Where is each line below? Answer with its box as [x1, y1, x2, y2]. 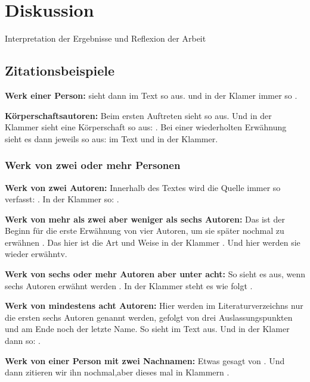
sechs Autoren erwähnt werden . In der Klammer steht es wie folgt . [5, 279, 253, 292]
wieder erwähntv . [5, 248, 67, 260]
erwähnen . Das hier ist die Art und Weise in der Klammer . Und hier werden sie [5, 236, 300, 248]
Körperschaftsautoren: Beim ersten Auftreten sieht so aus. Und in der [5, 109, 272, 121]
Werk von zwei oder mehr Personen [5, 158, 181, 173]
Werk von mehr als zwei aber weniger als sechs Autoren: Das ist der [5, 212, 285, 225]
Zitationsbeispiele [5, 61, 115, 80]
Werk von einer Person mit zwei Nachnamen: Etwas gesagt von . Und [5, 354, 285, 367]
